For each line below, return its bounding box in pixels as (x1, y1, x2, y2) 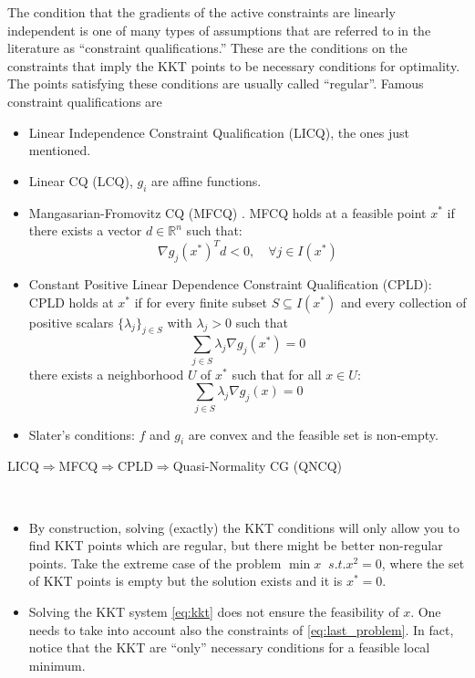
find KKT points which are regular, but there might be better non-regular (28, 536, 443, 555)
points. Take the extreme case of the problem (28, 553, 282, 572)
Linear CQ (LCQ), (28, 171, 133, 190)
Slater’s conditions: (28, 424, 135, 443)
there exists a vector (28, 221, 142, 240)
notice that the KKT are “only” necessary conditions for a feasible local (28, 638, 430, 657)
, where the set (381, 553, 465, 572)
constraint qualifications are (7, 91, 162, 110)
